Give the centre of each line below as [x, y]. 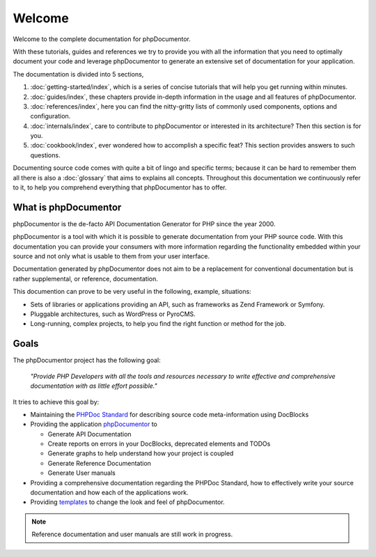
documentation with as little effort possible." [94, 386]
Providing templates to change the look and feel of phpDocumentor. [128, 502]
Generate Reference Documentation [99, 463]
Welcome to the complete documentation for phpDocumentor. [102, 39]
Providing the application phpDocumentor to [94, 424]
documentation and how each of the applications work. [109, 493]
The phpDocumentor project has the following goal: [87, 360]
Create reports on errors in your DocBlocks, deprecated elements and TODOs [159, 444]
